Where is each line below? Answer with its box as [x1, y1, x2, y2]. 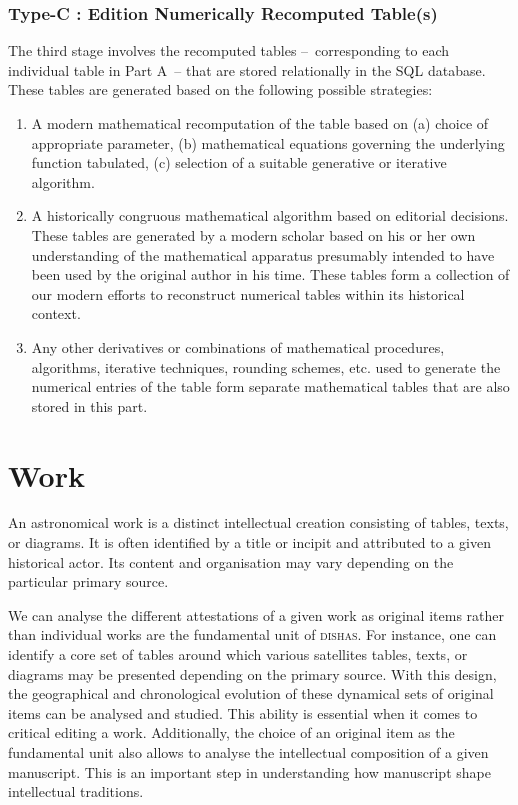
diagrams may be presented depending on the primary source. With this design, [8, 663, 497, 684]
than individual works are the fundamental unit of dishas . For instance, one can [8, 624, 497, 645]
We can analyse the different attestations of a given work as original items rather [8, 604, 504, 625]
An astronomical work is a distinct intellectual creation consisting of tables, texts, [8, 512, 509, 533]
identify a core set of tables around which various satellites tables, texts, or [8, 644, 468, 664]
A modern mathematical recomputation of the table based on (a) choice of [31, 113, 489, 133]
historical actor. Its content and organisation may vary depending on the [8, 551, 454, 572]
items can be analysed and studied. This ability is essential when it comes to [8, 702, 478, 723]
